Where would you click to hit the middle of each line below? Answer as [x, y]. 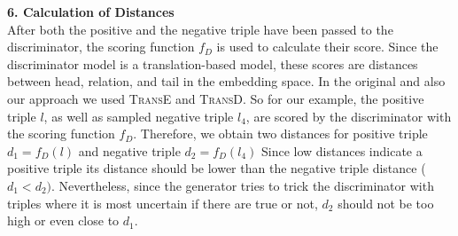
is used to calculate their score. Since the [327, 47]
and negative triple [129, 150]
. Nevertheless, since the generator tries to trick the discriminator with [243, 185]
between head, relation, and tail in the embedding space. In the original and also [226, 81]
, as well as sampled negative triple [139, 116]
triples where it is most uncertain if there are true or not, [163, 203]
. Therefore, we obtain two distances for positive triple [280, 134]
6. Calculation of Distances [91, 12]
